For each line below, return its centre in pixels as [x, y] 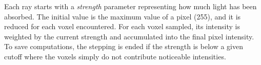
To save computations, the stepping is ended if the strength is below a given [124, 46]
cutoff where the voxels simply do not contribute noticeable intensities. [115, 56]
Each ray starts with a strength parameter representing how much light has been [130, 6]
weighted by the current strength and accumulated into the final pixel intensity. [129, 36]
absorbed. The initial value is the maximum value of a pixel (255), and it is [123, 16]
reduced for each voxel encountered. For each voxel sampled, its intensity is [122, 26]
